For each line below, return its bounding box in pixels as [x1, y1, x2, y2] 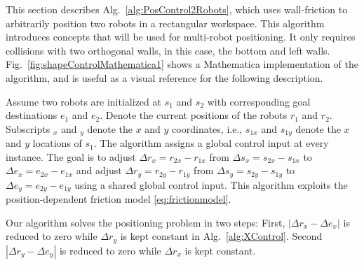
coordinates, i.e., [172, 121, 243, 136]
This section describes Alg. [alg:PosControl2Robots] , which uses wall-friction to [6, 2, 348, 16]
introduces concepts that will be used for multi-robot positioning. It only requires [6, 29, 356, 44]
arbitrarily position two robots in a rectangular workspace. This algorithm [6, 15, 325, 30]
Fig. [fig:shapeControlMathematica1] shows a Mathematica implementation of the [6, 57, 358, 71]
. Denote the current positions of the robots [100, 108, 288, 122]
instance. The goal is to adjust [6, 149, 136, 164]
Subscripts [6, 121, 50, 136]
